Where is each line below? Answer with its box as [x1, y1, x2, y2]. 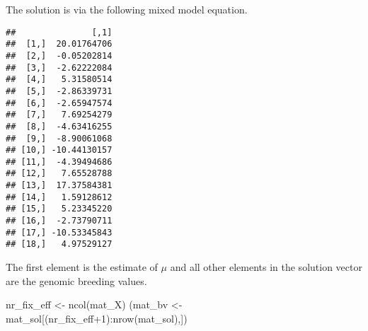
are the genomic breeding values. [6, 273, 147, 288]
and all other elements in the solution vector [170, 260, 362, 274]
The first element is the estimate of [6, 260, 158, 274]
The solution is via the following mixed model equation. [6, 2, 248, 16]
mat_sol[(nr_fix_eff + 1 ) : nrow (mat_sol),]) [6, 310, 188, 325]
